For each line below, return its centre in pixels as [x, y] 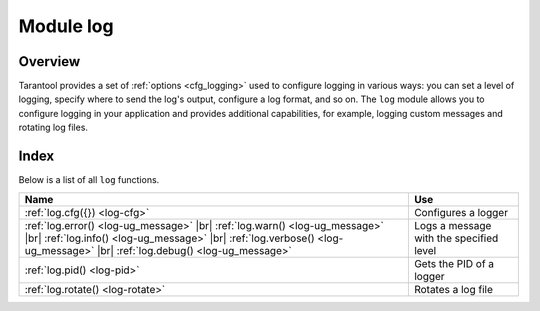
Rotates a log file [453, 289]
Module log [66, 26]
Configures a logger [461, 212]
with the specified [456, 238]
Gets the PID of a [454, 263]
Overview [49, 61]
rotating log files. [53, 127]
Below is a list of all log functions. [89, 180]
